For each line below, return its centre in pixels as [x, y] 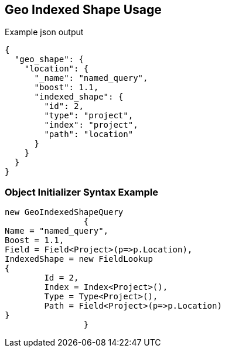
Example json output [44, 32]
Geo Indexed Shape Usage [83, 10]
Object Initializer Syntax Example [81, 192]
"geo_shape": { [49, 59]
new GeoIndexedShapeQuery [64, 212]
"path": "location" [89, 134]
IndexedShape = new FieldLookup [79, 259]
